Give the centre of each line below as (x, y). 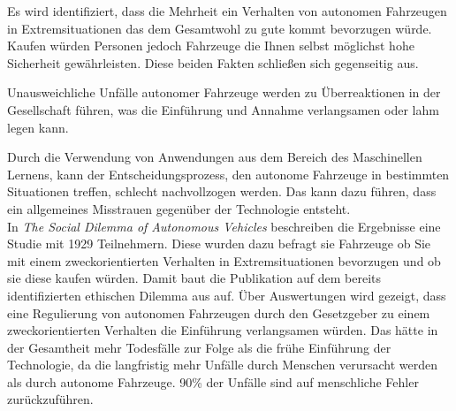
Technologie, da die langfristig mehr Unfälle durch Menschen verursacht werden (222, 365)
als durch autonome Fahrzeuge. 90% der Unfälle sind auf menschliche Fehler (213, 381)
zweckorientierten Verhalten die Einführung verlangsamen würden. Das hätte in (223, 330)
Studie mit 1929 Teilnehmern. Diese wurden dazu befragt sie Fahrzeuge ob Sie (219, 244)
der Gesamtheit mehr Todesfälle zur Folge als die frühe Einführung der (199, 347)
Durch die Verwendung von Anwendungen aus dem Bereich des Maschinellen (215, 157)
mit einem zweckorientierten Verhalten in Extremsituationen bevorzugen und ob (224, 260)
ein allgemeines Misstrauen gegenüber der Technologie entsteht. (179, 208)
